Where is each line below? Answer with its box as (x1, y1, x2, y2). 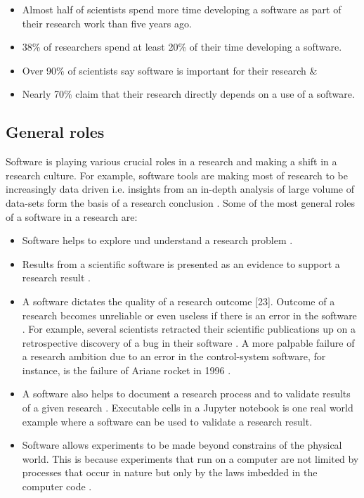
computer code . (22, 479, 92, 494)
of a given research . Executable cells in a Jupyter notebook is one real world (22, 400, 353, 415)
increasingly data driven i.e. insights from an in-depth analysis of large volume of (6, 181, 355, 196)
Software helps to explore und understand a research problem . (22, 233, 293, 248)
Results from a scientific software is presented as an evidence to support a (22, 256, 340, 271)
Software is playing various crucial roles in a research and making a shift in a (6, 154, 337, 169)
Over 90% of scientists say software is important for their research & (22, 63, 318, 77)
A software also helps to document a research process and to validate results (22, 386, 351, 401)
